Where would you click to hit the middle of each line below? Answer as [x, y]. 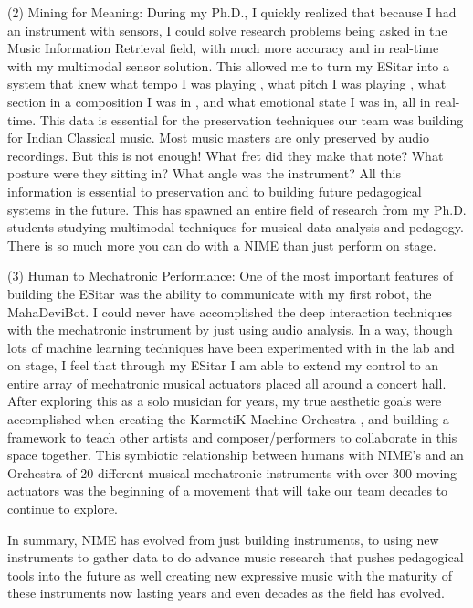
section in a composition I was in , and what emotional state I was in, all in [219, 101]
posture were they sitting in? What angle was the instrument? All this [204, 173]
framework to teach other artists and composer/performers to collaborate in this [232, 437]
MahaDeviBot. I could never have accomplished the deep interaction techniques [230, 311]
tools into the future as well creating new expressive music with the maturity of [230, 575]
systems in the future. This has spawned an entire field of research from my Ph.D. [237, 209]
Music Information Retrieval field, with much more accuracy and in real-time [223, 48]
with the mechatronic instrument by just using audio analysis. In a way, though [230, 330]
